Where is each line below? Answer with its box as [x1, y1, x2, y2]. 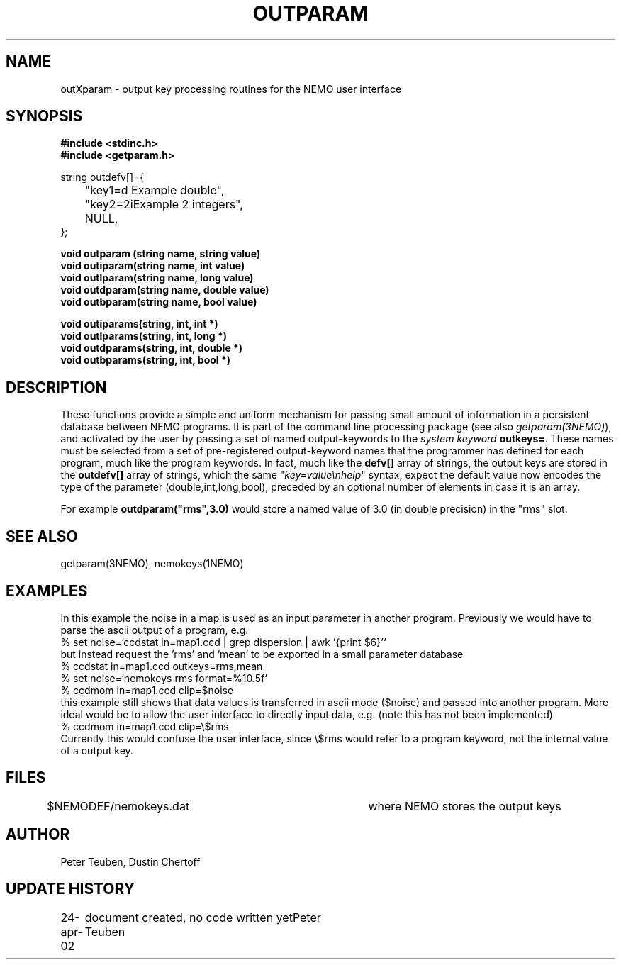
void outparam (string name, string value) [60, 247, 261, 260]
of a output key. [60, 744, 133, 757]
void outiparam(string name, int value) [60, 260, 245, 272]
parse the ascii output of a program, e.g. [60, 623, 249, 636]
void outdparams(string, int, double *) [60, 342, 243, 355]
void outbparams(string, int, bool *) [60, 354, 231, 367]
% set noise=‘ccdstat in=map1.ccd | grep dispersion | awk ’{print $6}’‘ [60, 635, 386, 648]
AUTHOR [6, 825, 70, 844]
